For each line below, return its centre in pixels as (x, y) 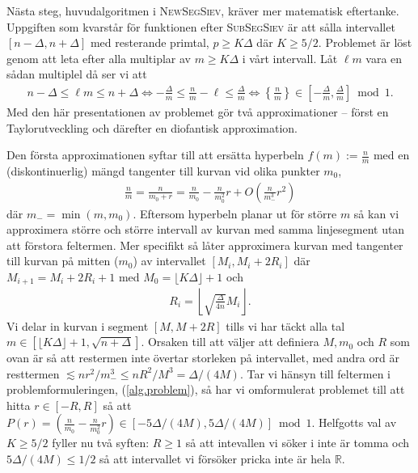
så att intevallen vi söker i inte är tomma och (298, 443)
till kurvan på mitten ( (63, 261)
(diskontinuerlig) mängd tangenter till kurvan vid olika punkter (163, 171)
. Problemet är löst (365, 42)
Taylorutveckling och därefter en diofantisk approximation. (152, 127)
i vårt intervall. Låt (290, 58)
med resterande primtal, (150, 42)
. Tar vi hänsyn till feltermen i (315, 373)
